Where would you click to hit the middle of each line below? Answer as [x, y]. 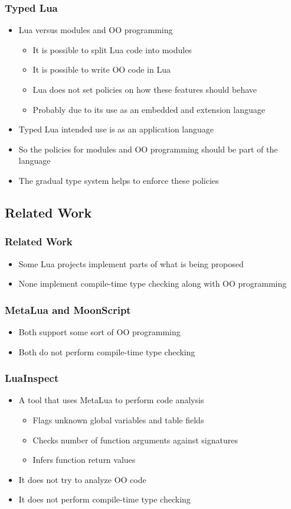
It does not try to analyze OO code [82, 479]
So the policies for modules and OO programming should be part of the [148, 149]
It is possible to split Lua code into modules [112, 49]
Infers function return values [84, 460]
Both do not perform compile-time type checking [107, 351]
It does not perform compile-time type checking [104, 499]
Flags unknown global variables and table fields [118, 419]
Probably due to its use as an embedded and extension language [149, 109]
